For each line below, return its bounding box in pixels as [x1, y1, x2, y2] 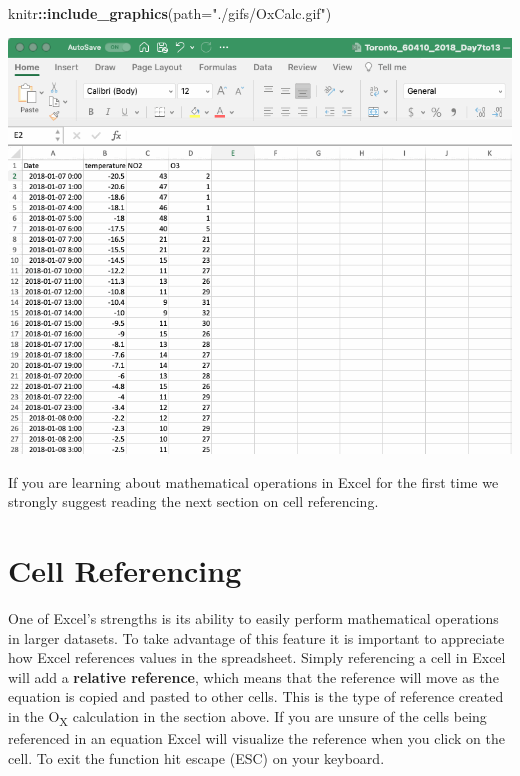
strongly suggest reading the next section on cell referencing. [8, 491, 379, 512]
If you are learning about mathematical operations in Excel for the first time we [8, 471, 499, 492]
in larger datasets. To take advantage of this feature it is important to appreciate [8, 627, 505, 648]
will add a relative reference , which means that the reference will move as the [8, 666, 499, 687]
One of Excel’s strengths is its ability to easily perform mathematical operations [8, 607, 499, 628]
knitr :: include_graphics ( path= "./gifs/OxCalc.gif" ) [8, 3, 332, 23]
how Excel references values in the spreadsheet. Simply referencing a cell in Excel [8, 647, 506, 668]
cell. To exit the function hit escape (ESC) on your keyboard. [8, 747, 385, 768]
